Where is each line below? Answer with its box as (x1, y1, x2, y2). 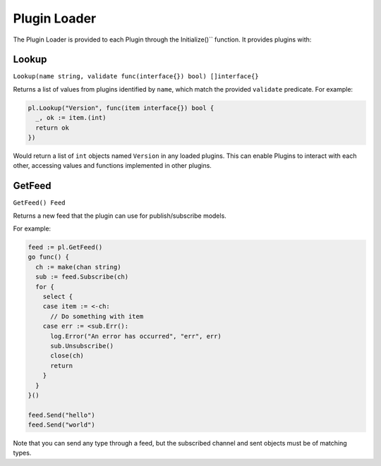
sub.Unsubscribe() (50, 342, 114, 350)
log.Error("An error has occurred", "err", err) (50, 332, 222, 340)
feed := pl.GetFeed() (28, 243, 103, 252)
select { (42, 293, 73, 300)
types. (13, 448, 32, 458)
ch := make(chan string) (35, 263, 121, 271)
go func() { (28, 253, 70, 261)
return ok (35, 123, 70, 132)
